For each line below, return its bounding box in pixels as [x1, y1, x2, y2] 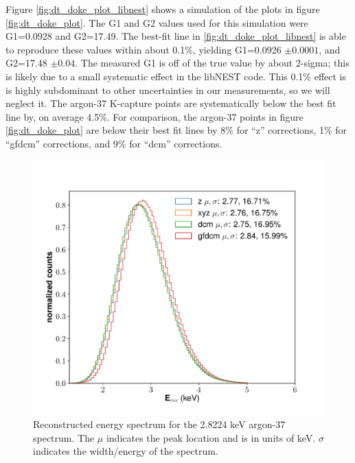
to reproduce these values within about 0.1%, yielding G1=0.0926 [5, 42, 282, 56]
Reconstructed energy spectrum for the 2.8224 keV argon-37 [33, 417, 286, 431]
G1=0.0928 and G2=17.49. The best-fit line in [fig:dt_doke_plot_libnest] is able [5, 29, 346, 43]
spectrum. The [33, 430, 95, 444]
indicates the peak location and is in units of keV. [106, 430, 316, 444]
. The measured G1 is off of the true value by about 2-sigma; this [75, 56, 350, 70]
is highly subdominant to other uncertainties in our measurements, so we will [5, 82, 330, 97]
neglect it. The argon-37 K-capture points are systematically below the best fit [5, 96, 336, 110]
